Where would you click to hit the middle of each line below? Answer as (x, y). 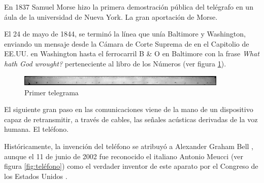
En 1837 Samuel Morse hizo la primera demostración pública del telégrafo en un (129, 7)
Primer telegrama (52, 92)
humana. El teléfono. (36, 129)
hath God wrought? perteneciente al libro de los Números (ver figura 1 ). (115, 63)
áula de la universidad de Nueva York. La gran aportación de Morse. (111, 16)
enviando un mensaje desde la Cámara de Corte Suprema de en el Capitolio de (127, 43)
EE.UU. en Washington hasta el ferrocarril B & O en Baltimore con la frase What (132, 53)
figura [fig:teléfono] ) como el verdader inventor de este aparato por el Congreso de (131, 166)
